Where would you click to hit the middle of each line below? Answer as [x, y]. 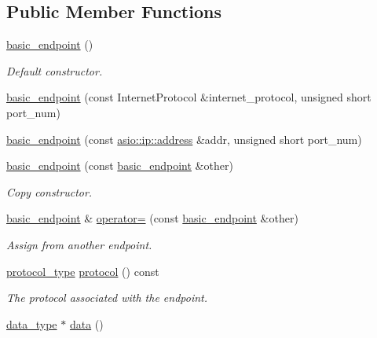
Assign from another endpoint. [79, 244]
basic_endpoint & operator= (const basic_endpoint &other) [152, 218]
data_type [32, 323]
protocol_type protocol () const [83, 271]
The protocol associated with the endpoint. [107, 298]
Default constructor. [55, 70]
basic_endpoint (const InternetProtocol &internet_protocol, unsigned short [189, 97]
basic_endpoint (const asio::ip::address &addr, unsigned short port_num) [184, 139]
